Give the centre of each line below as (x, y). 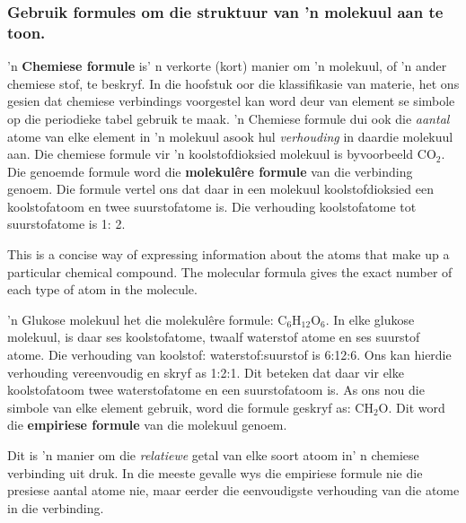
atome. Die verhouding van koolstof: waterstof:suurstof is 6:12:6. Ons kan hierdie (229, 355)
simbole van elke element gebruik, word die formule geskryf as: (179, 407)
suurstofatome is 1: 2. (66, 224)
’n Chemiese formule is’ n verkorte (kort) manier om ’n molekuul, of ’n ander (227, 66)
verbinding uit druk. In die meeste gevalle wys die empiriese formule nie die (215, 472)
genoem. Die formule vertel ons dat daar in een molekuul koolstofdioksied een (220, 189)
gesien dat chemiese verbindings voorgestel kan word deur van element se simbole (231, 101)
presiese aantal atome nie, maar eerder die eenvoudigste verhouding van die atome (233, 490)
